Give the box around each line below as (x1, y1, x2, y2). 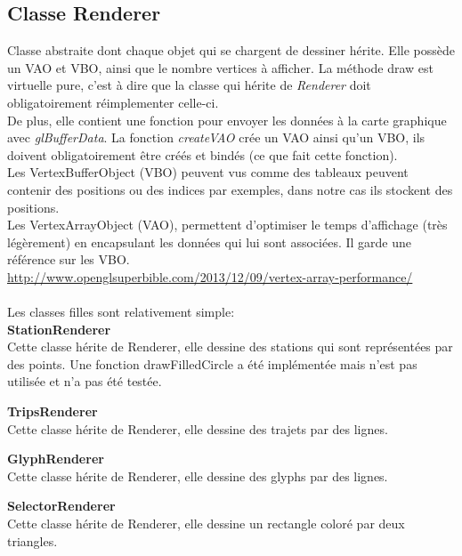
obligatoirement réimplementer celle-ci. (7, 93, 219, 111)
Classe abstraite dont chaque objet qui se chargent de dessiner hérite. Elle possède (7, 41, 455, 60)
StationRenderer (7, 319, 111, 338)
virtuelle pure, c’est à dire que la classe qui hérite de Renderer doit (7, 76, 371, 94)
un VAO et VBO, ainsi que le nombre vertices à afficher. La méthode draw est (7, 58, 434, 77)
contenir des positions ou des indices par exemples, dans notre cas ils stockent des (7, 180, 453, 198)
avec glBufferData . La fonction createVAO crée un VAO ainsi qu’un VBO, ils (7, 128, 426, 147)
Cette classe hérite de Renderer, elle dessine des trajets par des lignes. (7, 419, 388, 438)
